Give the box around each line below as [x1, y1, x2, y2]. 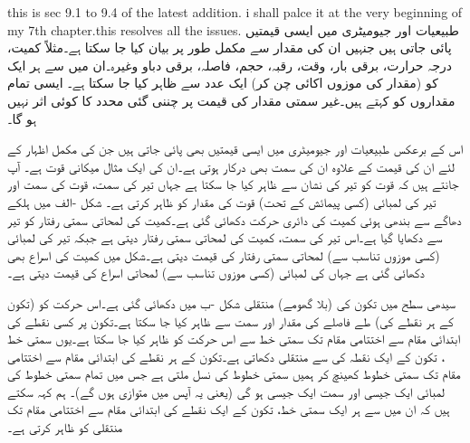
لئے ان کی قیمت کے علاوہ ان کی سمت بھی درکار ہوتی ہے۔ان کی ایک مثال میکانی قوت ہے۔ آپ [7, 156, 455, 175]
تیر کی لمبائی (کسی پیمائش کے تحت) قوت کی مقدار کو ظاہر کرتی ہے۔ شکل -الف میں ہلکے [7, 192, 436, 211]
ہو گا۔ [7, 108, 37, 127]
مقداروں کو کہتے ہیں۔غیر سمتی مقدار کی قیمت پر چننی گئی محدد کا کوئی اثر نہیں [7, 90, 456, 109]
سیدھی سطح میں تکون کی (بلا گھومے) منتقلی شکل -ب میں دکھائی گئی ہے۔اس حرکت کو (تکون [7, 293, 456, 312]
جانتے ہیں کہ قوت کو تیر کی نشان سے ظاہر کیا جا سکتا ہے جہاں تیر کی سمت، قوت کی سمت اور [7, 174, 459, 193]
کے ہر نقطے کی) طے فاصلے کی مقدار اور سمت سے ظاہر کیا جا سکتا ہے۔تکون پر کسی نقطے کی [7, 311, 454, 330]
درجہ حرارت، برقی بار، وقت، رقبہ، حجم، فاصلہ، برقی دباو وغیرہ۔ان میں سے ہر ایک [7, 55, 453, 74]
